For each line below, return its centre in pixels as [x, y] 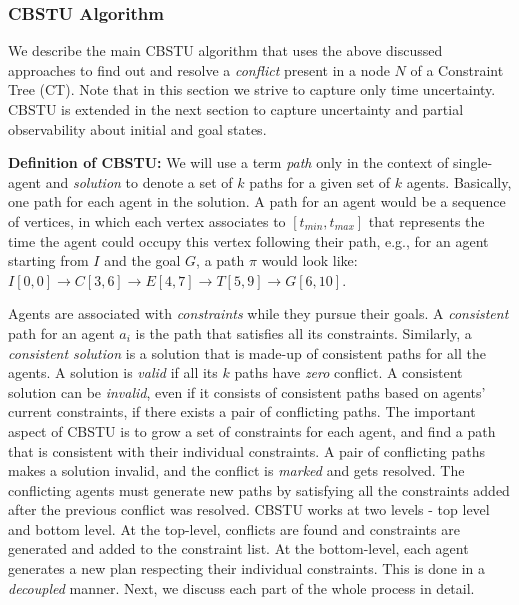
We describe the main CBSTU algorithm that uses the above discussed [225, 50]
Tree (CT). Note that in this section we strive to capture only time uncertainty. [252, 89]
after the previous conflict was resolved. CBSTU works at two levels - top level [249, 509]
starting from [48, 260]
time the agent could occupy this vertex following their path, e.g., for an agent [248, 240]
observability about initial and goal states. [137, 128]
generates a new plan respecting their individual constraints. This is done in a [247, 568]
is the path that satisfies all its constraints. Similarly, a [303, 332]
